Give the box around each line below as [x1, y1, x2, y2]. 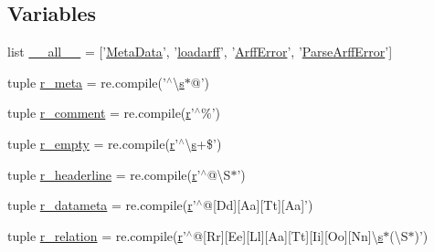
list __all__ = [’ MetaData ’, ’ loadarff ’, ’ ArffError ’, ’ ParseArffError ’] [7, 42, 393, 61]
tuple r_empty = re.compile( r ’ [7, 133, 179, 152]
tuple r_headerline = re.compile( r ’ [7, 164, 201, 184]
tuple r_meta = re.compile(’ [7, 72, 166, 91]
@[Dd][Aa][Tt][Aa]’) [203, 195, 313, 215]
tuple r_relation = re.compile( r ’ [7, 226, 186, 245]
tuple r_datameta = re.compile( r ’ [7, 195, 196, 215]
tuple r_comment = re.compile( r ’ [7, 103, 195, 122]
